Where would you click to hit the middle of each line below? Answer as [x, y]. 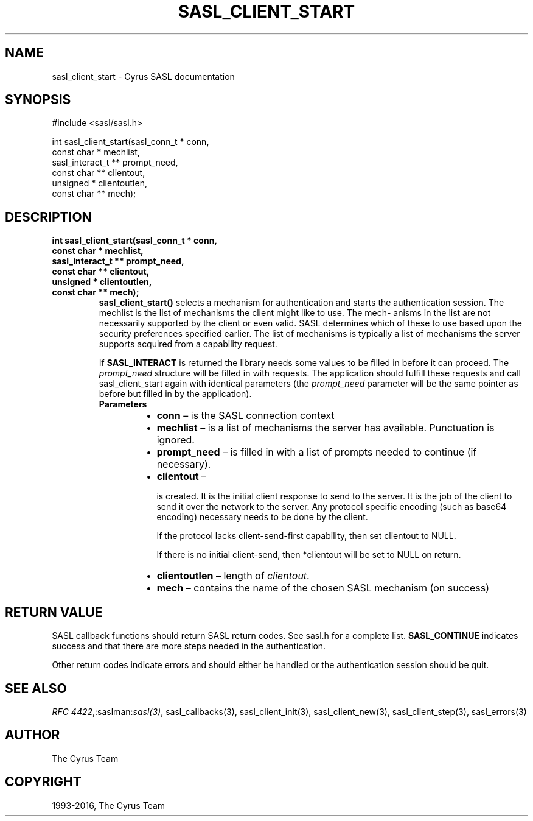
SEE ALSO [36, 688]
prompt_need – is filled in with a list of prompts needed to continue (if [317, 452]
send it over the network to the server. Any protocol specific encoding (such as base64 [332, 507]
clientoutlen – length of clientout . [233, 576]
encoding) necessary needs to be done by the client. [262, 517]
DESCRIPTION [48, 217]
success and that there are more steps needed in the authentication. [189, 646]
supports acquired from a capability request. [188, 344]
